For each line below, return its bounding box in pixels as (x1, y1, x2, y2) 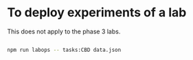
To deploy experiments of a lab (7, 5, 187, 20)
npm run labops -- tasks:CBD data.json (7, 46, 122, 53)
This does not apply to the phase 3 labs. (7, 27, 121, 35)
